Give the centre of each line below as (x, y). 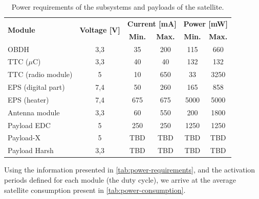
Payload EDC (29, 125)
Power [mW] (206, 23)
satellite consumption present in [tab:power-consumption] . (95, 190)
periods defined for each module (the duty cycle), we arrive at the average (120, 179)
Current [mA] (152, 23)
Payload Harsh (31, 150)
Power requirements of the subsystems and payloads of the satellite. (118, 7)
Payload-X (24, 138)
